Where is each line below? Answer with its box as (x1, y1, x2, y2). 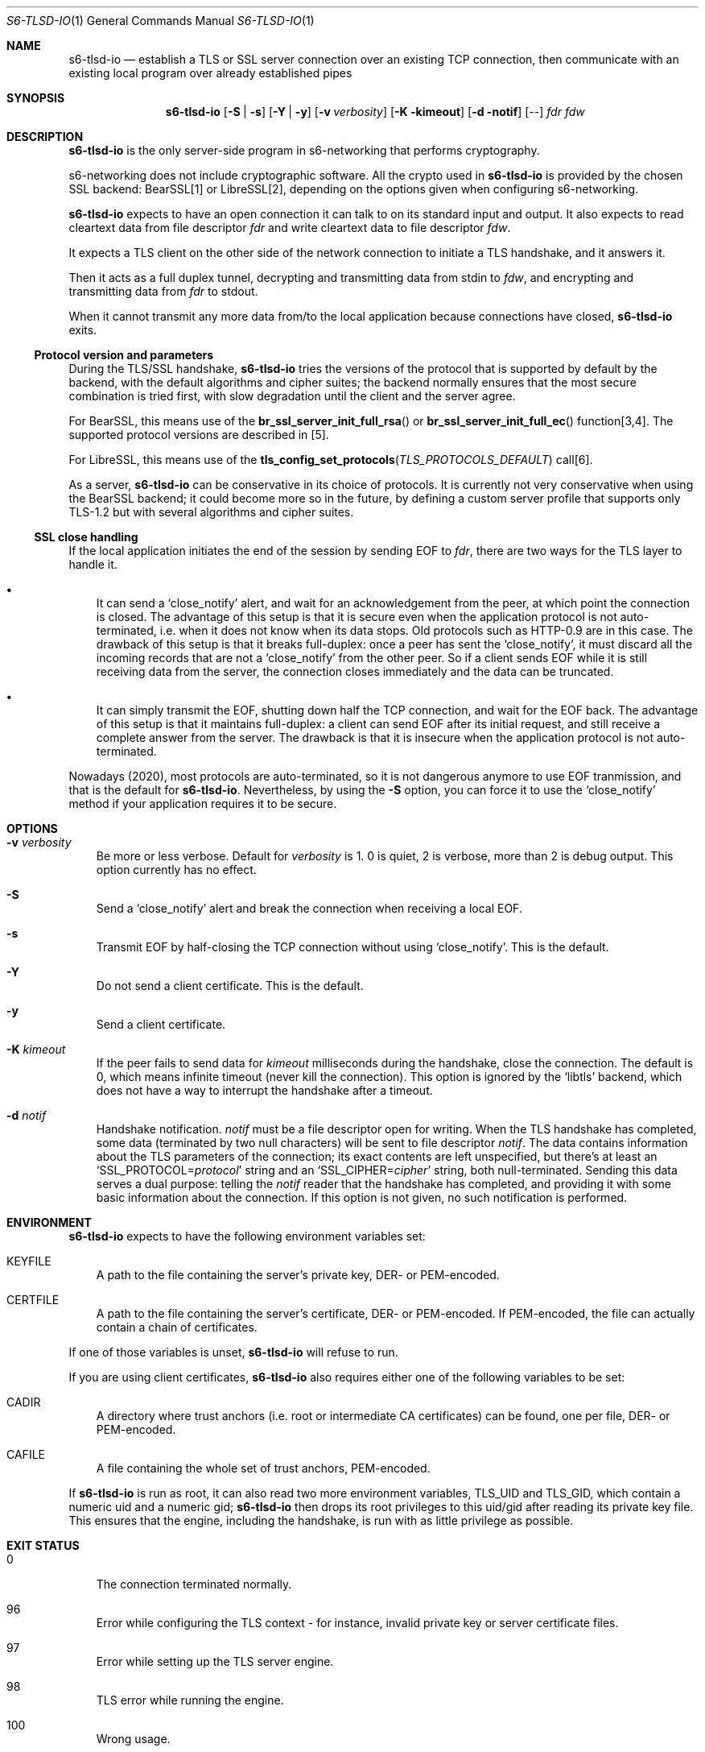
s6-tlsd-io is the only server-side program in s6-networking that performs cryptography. (68, 143, 540, 157)
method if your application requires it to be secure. (68, 797, 337, 810)
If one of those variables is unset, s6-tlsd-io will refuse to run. (68, 1345, 398, 1359)
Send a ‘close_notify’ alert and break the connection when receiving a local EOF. (96, 901, 522, 915)
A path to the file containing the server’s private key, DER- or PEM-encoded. (96, 1268, 500, 1282)
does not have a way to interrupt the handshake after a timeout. (96, 1083, 433, 1097)
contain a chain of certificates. (96, 1320, 258, 1334)
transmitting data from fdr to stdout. (68, 284, 258, 298)
